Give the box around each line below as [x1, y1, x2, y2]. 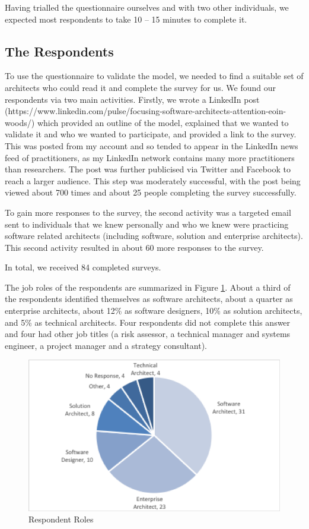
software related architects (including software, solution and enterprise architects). [5, 229, 303, 242]
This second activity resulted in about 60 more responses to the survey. [5, 241, 264, 253]
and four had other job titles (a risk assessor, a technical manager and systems [5, 328, 291, 340]
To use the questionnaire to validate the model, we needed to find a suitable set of [5, 70, 304, 82]
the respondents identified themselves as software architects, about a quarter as [5, 292, 293, 305]
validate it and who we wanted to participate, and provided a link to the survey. [5, 128, 297, 140]
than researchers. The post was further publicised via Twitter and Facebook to [5, 163, 291, 175]
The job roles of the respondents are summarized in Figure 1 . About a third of [5, 281, 291, 293]
